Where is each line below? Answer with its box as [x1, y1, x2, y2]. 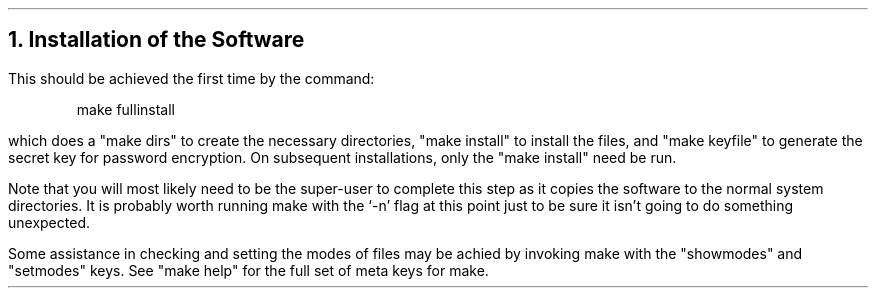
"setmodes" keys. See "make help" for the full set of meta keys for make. [8, 261, 489, 279]
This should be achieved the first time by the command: [8, 69, 375, 87]
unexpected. [8, 213, 90, 231]
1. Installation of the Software [8, 27, 305, 53]
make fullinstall [76, 100, 175, 118]
